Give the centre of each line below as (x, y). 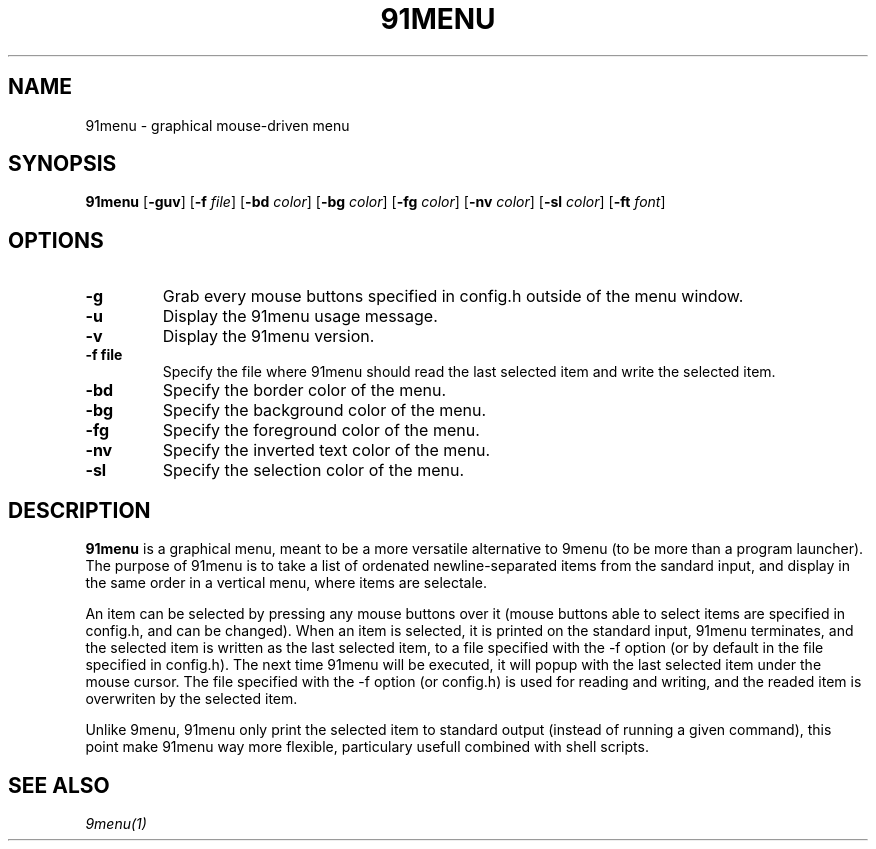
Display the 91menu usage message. (300, 316)
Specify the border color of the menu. (304, 390)
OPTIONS (56, 240)
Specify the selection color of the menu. (313, 470)
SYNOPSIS (62, 164)
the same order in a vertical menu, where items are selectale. (286, 583)
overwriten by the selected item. (191, 699)
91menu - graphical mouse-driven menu (217, 125)
